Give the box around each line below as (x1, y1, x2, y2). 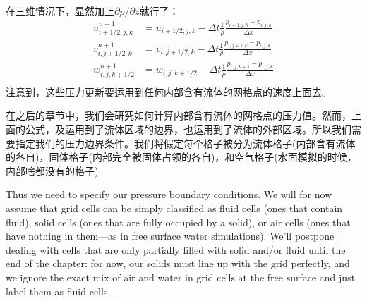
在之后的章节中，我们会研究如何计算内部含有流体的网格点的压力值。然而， (6, 108, 351, 123)
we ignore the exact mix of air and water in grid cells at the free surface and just (6, 269, 356, 284)
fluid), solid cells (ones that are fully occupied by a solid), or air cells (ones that (6, 214, 351, 229)
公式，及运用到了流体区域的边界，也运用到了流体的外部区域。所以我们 (25, 121, 351, 136)
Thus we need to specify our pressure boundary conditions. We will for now (6, 187, 332, 202)
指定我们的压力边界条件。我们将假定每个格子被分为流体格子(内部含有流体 (15, 135, 356, 150)
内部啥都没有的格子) (6, 163, 99, 178)
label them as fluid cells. (6, 283, 111, 298)
